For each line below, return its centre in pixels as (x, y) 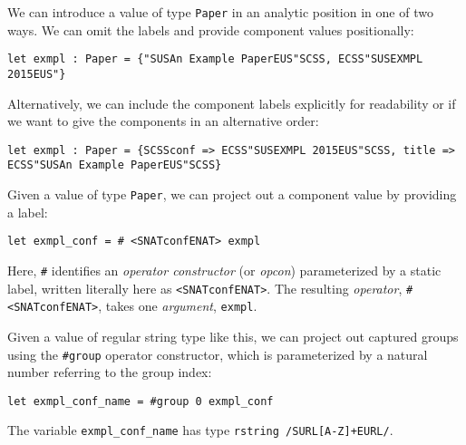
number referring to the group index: (110, 372)
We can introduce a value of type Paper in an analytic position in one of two (220, 12)
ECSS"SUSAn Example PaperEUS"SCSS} (115, 165)
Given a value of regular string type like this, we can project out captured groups (233, 336)
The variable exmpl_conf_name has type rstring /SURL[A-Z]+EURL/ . (200, 430)
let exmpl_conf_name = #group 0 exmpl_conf (141, 401)
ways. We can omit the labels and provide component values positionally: (211, 29)
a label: (28, 212)
